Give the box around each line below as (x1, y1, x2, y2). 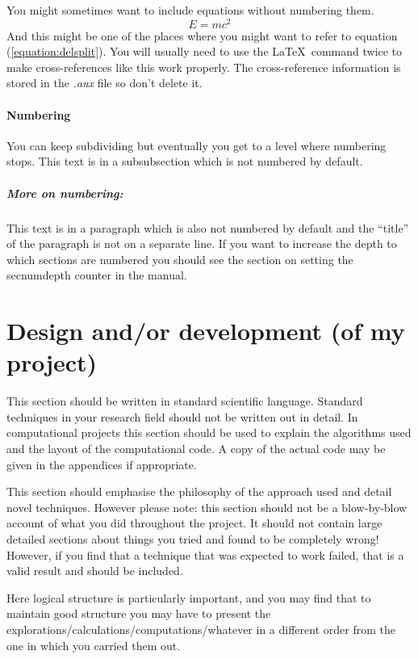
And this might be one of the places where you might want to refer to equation (6, 27, 398, 44)
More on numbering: (6, 184, 123, 201)
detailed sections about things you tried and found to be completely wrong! (6, 531, 379, 548)
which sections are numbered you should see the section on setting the (6, 250, 353, 267)
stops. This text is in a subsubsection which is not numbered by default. (6, 153, 363, 170)
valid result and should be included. (6, 562, 183, 579)
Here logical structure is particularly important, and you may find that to (6, 589, 371, 606)
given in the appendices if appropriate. (6, 455, 197, 472)
